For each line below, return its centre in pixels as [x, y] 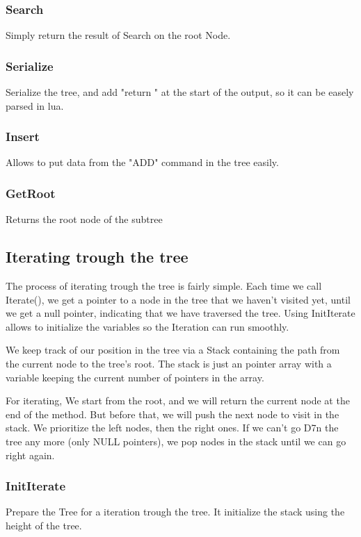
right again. [30, 455]
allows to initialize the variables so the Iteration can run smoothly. [147, 326]
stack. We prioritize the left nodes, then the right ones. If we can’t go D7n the [172, 428]
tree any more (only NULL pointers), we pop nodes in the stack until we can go [176, 441]
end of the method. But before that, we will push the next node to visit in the [173, 414]
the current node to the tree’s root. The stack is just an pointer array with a [169, 364]
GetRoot [31, 193]
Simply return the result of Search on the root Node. [118, 35]
